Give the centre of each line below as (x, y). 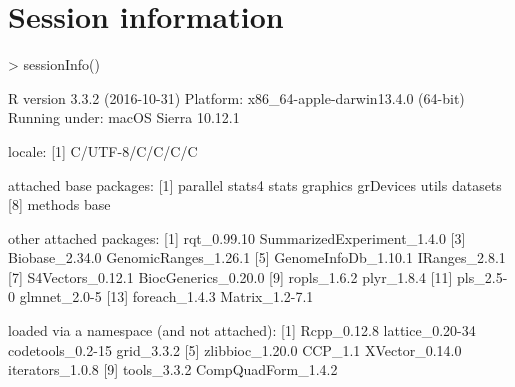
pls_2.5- (482, 276)
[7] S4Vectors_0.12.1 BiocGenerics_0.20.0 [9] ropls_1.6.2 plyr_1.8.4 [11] (230, 276)
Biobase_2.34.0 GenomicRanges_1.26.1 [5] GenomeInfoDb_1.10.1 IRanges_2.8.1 (257, 257)
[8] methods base (59, 204)
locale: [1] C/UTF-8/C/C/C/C (103, 150)
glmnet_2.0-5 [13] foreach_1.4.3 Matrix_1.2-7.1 (166, 296)
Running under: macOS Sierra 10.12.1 (124, 117)
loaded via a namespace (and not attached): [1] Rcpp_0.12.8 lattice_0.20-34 (242, 330)
